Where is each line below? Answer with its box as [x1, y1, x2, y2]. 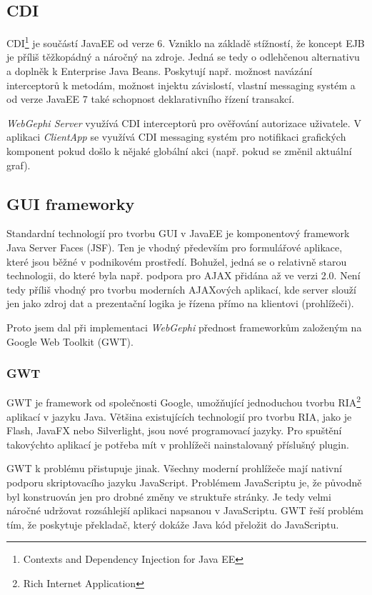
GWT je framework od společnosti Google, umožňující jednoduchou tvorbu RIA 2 [6, 393, 361, 410]
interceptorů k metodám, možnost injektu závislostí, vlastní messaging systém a [6, 77, 356, 92]
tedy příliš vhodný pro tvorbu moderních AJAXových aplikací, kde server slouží [6, 281, 356, 296]
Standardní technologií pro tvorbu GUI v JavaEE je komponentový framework [6, 226, 350, 241]
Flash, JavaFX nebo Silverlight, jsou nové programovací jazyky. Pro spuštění [6, 423, 342, 438]
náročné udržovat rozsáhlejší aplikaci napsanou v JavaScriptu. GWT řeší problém [6, 503, 363, 518]
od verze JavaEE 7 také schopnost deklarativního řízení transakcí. [6, 91, 295, 106]
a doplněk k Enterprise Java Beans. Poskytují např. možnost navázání [6, 64, 313, 79]
